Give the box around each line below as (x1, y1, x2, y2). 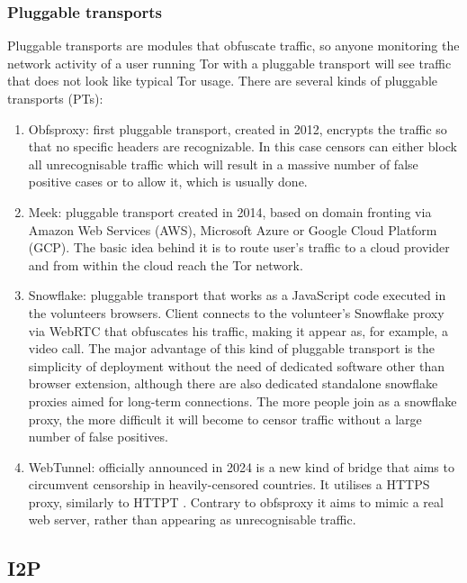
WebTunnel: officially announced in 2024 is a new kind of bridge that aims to (28, 457, 454, 476)
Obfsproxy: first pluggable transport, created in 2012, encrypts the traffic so (28, 119, 447, 138)
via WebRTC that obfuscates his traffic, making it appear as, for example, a (28, 321, 448, 340)
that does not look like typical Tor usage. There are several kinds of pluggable (7, 71, 438, 90)
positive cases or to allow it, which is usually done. (28, 172, 308, 191)
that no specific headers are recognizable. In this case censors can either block (28, 137, 458, 156)
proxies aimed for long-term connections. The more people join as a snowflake (28, 391, 457, 410)
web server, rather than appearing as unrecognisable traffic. (28, 510, 356, 529)
